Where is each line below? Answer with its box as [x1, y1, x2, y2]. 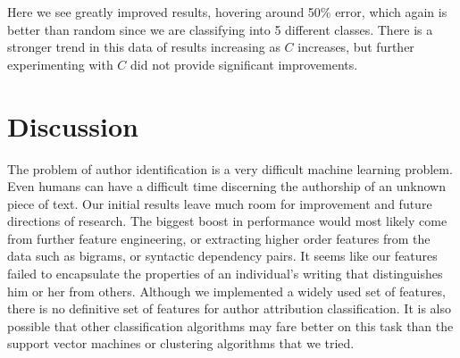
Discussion [7, 107, 138, 144]
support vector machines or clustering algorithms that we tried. [7, 334, 355, 353]
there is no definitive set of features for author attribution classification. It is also [7, 299, 451, 318]
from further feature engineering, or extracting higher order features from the [7, 229, 431, 247]
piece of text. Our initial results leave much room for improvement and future [7, 194, 432, 212]
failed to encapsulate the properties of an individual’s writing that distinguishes [7, 264, 443, 283]
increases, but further [297, 37, 414, 56]
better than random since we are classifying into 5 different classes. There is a [7, 20, 433, 38]
